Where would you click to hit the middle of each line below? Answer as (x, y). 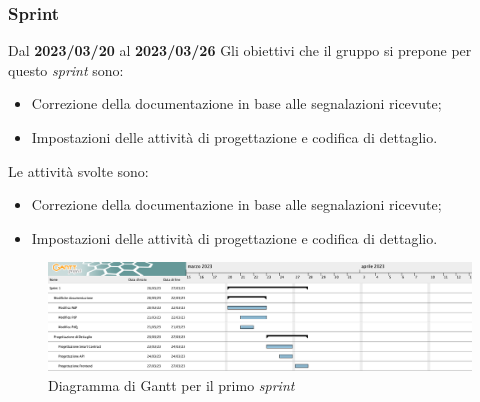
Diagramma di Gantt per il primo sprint (171, 384)
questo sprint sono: (66, 69)
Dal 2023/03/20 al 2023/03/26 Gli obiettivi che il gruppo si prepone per (240, 50)
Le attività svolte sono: (78, 170)
